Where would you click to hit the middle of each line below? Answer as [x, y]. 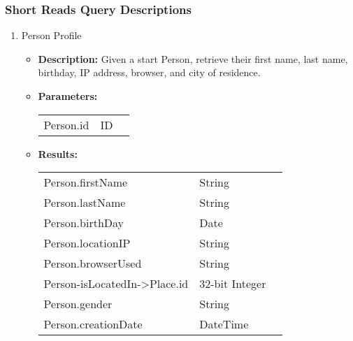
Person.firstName [86, 182]
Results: [58, 153]
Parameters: [68, 96]
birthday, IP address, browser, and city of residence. [149, 72]
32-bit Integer [233, 284]
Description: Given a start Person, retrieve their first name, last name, [193, 58]
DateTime [224, 324]
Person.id [66, 124]
